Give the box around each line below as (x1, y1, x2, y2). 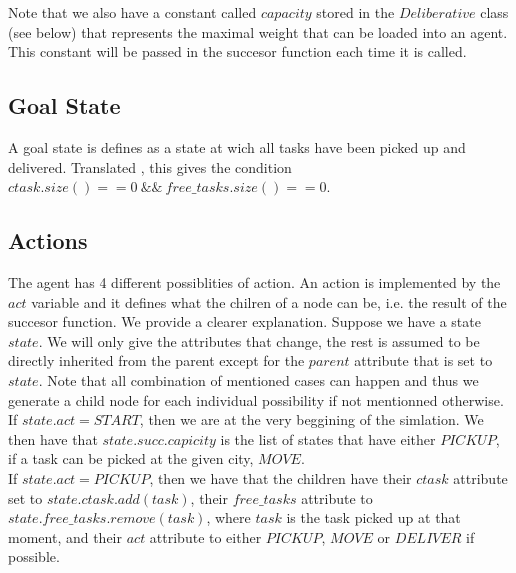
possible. (8, 546, 60, 567)
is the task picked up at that (286, 507, 461, 528)
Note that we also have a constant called (8, 2, 257, 22)
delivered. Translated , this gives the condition (8, 156, 292, 177)
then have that (8, 428, 98, 449)
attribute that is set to (354, 350, 493, 371)
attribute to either (149, 526, 262, 547)
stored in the (316, 2, 395, 22)
